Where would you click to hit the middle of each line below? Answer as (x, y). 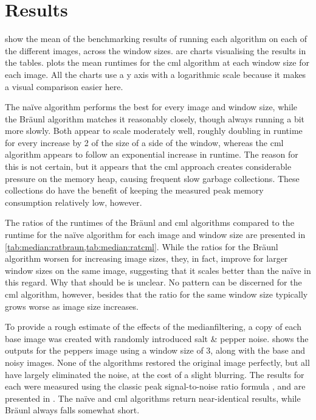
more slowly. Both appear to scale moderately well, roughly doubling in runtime (154, 131)
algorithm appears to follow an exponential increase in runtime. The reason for (152, 154)
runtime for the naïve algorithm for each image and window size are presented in (155, 235)
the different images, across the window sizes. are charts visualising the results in (156, 50)
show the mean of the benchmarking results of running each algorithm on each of (156, 39)
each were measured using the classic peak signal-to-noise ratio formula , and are (155, 386)
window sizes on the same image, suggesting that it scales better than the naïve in (158, 270)
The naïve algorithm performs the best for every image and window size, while (151, 107)
